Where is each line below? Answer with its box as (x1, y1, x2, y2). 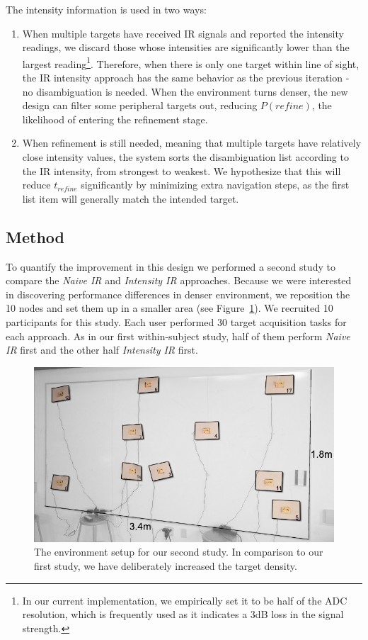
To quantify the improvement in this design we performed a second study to (6, 259, 335, 274)
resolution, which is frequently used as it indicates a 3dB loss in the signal (22, 607, 344, 622)
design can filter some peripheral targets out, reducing (22, 98, 258, 113)
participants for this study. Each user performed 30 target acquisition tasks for (6, 314, 347, 329)
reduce (22, 177, 51, 192)
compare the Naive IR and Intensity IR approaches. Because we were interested (6, 273, 352, 288)
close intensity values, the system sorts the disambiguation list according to (22, 150, 349, 164)
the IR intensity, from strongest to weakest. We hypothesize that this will (22, 163, 341, 178)
